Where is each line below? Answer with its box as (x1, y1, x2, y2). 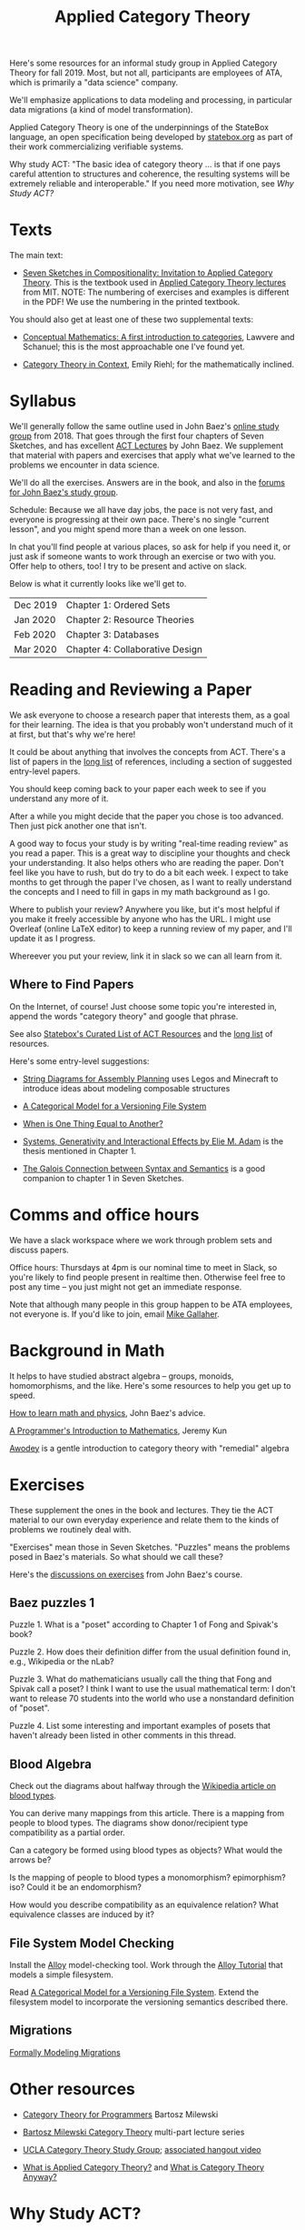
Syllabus (9, 391, 77, 411)
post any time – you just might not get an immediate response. (9, 1281, 242, 1292)
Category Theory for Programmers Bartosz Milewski (22, 2108, 219, 2120)
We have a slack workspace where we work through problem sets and (9, 1234, 272, 1245)
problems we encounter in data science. (9, 459, 161, 470)
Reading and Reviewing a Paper (9, 679, 252, 700)
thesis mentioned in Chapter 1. (22, 1145, 137, 1156)
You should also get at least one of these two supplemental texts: (9, 314, 254, 325)
